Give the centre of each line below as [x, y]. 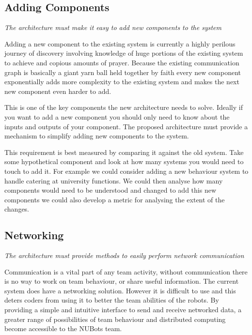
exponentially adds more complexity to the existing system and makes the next [122, 82]
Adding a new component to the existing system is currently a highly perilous [120, 43]
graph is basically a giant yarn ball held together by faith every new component [123, 72]
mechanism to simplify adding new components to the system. [97, 136]
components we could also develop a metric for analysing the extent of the [115, 199]
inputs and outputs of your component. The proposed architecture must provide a [126, 126]
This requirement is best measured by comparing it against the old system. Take [124, 152]
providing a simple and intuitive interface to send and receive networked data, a [123, 310]
